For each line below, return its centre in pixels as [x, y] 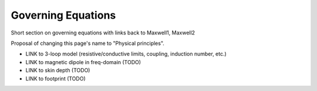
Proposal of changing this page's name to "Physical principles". [87, 43]
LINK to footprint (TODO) [55, 78]
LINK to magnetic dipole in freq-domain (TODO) [83, 62]
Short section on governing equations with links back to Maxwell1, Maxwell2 [103, 33]
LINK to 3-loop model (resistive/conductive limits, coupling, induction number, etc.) [126, 54]
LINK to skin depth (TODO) [58, 71]
